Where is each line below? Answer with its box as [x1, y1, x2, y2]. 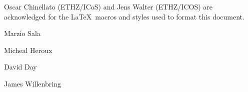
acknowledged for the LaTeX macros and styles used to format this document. [4, 11, 244, 21]
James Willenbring [4, 78, 61, 88]
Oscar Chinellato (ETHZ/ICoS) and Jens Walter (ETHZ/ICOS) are [4, 1, 212, 11]
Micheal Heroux [4, 44, 52, 55]
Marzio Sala [4, 28, 40, 38]
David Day [4, 61, 37, 72]
